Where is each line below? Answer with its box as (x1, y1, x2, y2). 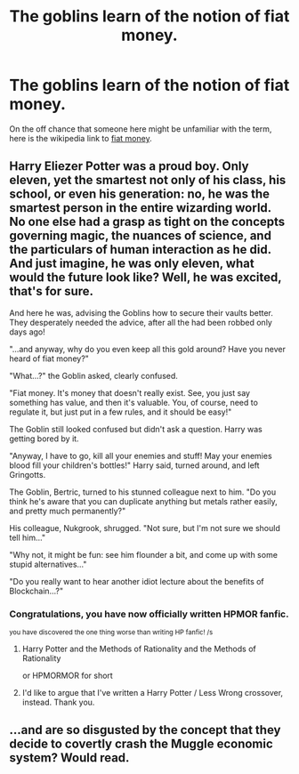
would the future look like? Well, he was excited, (9, 270, 282, 286)
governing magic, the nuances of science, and (9, 229, 271, 244)
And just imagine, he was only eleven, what (9, 256, 255, 271)
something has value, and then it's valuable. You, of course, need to (9, 397, 258, 407)
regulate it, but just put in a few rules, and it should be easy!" (9, 407, 232, 417)
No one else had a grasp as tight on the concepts (9, 214, 286, 230)
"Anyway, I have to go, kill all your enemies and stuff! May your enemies (9, 450, 273, 461)
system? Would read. (9, 750, 130, 766)
